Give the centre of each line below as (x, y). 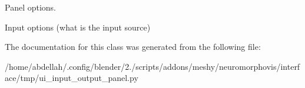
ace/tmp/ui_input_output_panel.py (72, 78)
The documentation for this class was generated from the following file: (133, 47)
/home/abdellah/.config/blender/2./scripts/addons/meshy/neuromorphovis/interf (152, 66)
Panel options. (31, 7)
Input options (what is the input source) (78, 27)
